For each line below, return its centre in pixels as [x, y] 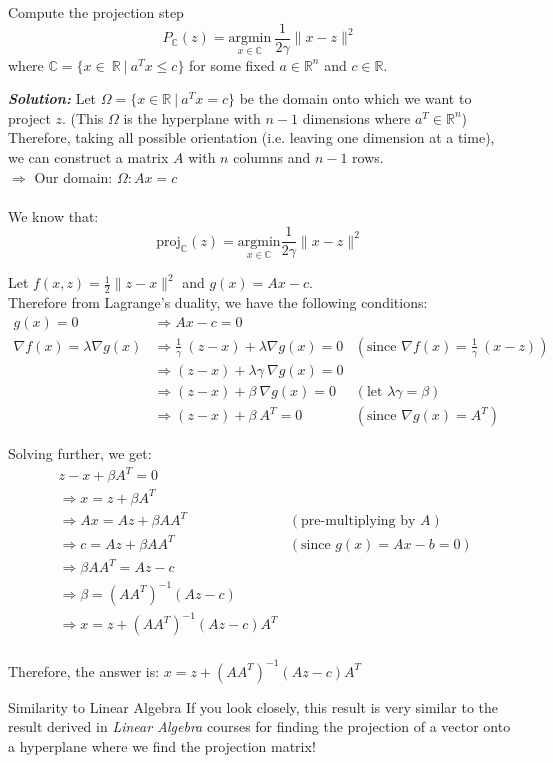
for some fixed [232, 64]
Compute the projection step [96, 12]
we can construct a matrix [88, 157]
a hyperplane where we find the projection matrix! [162, 746]
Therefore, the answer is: [84, 670]
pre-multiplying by [358, 521]
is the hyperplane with [192, 117]
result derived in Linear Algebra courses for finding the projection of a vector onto [259, 726]
